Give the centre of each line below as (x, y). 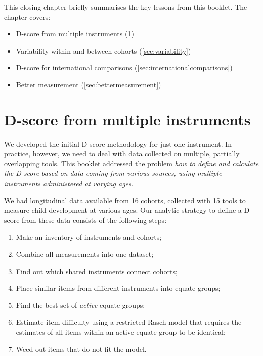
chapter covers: (27, 16)
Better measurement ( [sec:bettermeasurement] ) (89, 84)
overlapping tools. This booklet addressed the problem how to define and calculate (131, 163)
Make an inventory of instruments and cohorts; (89, 237)
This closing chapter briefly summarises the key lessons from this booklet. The (126, 7)
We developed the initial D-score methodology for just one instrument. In (118, 143)
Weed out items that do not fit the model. (81, 349)
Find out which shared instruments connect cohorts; (97, 271)
